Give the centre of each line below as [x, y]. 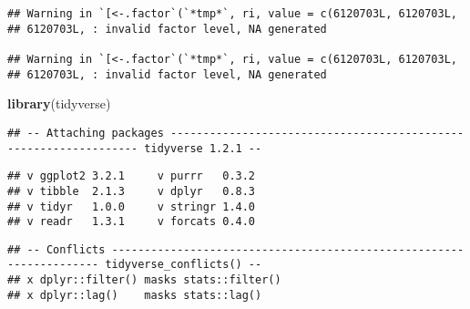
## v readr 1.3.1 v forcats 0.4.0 [132, 222]
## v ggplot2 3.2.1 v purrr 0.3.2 [132, 176]
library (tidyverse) [59, 103]
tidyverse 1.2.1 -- [203, 148]
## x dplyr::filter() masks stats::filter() [144, 280]
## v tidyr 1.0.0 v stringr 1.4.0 [132, 206]
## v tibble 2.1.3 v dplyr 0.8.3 [132, 191]
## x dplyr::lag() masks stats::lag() [135, 295]
